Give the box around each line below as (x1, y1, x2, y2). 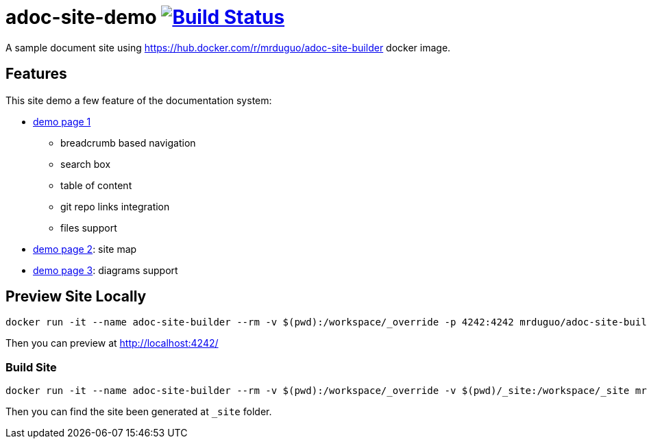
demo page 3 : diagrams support (33, 264, 178, 276)
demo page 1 (33, 115, 91, 127)
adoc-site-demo (5, 5, 157, 29)
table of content (60, 179, 132, 191)
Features (5, 65, 67, 83)
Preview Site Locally (5, 288, 147, 306)
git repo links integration (60, 200, 170, 212)
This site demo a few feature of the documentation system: (5, 94, 272, 106)
